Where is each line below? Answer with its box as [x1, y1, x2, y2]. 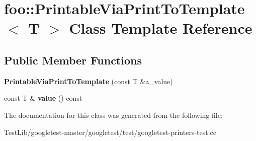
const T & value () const [4, 93, 82, 103]
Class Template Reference [69, 18, 252, 38]
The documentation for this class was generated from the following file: [4, 109, 223, 120]
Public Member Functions [4, 52, 142, 67]
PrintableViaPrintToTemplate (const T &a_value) [4, 76, 173, 86]
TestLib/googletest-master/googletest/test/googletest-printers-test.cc [4, 126, 217, 137]
